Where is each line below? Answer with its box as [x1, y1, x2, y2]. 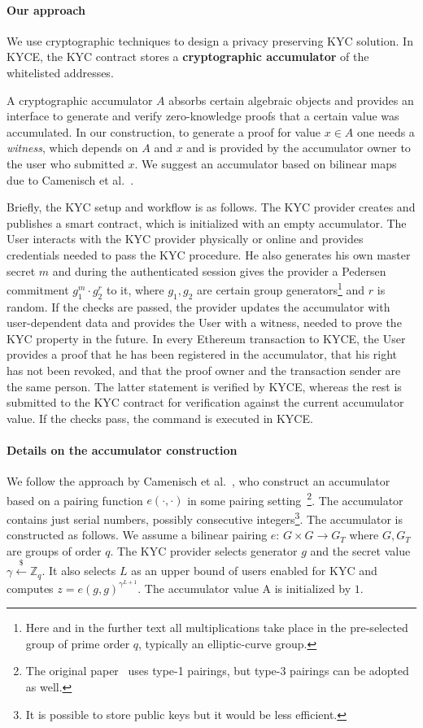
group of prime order [25, 634, 130, 652]
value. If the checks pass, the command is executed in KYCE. [7, 409, 313, 426]
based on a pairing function [7, 491, 143, 508]
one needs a [357, 123, 415, 140]
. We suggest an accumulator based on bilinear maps [134, 155, 397, 172]
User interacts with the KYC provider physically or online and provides [7, 230, 364, 247]
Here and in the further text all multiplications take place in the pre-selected [25, 619, 408, 636]
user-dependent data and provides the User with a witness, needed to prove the [7, 314, 402, 331]
